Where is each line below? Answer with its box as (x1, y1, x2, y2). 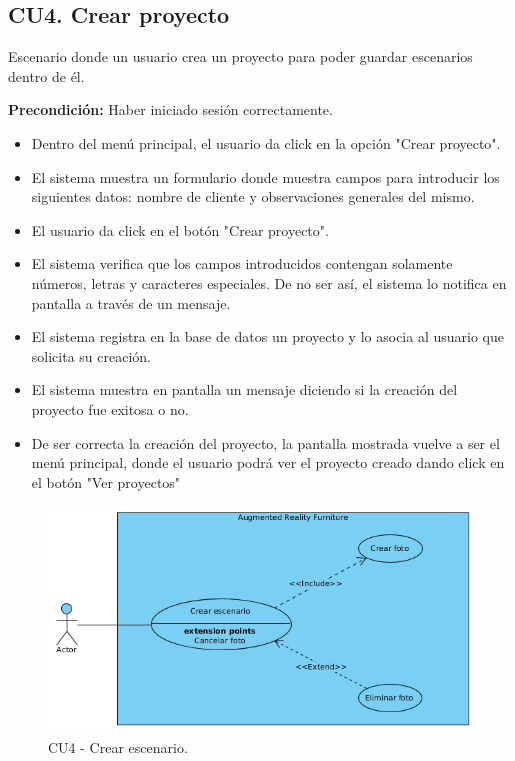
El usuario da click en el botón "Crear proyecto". (31, 219, 329, 240)
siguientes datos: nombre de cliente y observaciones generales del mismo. (31, 186, 475, 207)
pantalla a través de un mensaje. (31, 292, 231, 313)
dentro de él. (8, 65, 85, 86)
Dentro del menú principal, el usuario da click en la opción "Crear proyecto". (31, 132, 501, 153)
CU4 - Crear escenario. (48, 736, 188, 757)
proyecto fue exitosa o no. (31, 398, 189, 419)
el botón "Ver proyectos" (31, 471, 181, 492)
